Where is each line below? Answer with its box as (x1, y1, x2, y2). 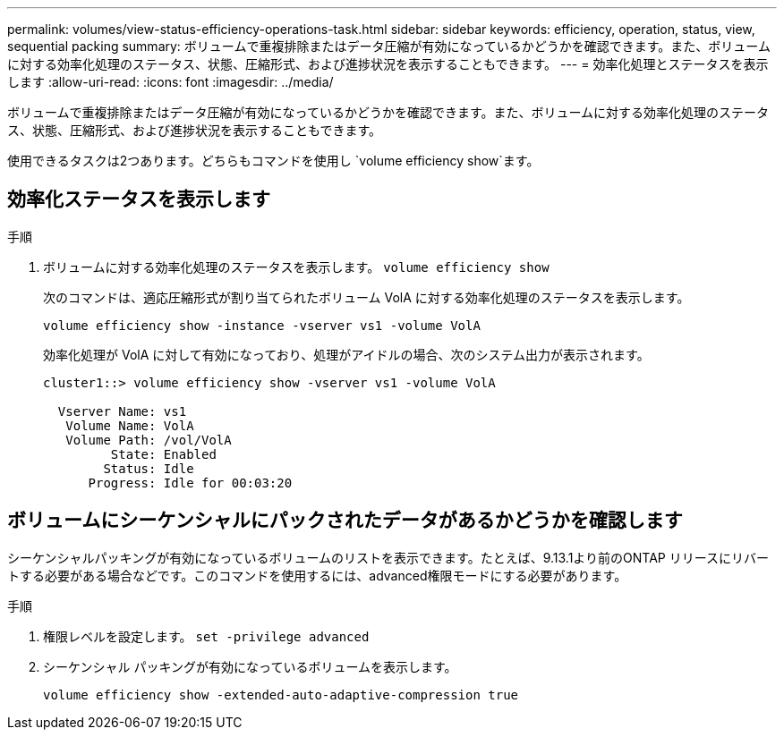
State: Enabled (110, 446, 217, 462)
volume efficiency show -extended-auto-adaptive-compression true (43, 687, 519, 702)
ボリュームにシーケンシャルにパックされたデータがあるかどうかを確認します (7, 509, 683, 532)
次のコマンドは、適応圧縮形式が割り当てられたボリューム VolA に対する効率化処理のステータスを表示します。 (43, 289, 690, 305)
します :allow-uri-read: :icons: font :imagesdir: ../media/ (7, 74, 334, 89)
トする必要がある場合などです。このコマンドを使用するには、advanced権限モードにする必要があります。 (7, 567, 627, 583)
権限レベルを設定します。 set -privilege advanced (43, 628, 370, 644)
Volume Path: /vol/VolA (65, 432, 232, 447)
